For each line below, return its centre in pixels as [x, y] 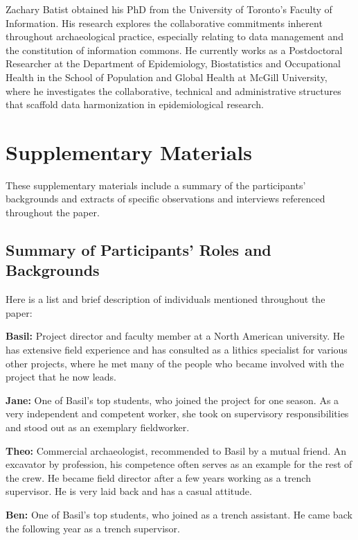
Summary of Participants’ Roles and [138, 250]
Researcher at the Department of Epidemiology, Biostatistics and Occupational [173, 63]
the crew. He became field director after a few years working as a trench [158, 477]
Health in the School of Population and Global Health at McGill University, [167, 77]
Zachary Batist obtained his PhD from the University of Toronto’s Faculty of [169, 9]
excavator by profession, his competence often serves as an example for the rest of [179, 464]
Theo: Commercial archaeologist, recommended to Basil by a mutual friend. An [176, 450]
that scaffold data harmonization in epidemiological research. [135, 104]
